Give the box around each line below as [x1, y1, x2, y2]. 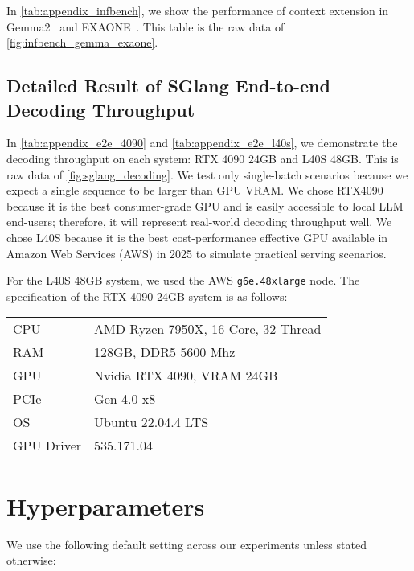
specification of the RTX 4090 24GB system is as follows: [6, 287, 288, 304]
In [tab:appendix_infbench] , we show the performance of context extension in [6, 2, 389, 18]
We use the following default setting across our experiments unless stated [6, 536, 367, 553]
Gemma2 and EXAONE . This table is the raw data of [6, 18, 285, 35]
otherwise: [6, 552, 56, 569]
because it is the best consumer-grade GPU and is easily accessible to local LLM [6, 197, 404, 214]
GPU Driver [13, 436, 82, 455]
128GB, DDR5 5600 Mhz [94, 343, 236, 362]
